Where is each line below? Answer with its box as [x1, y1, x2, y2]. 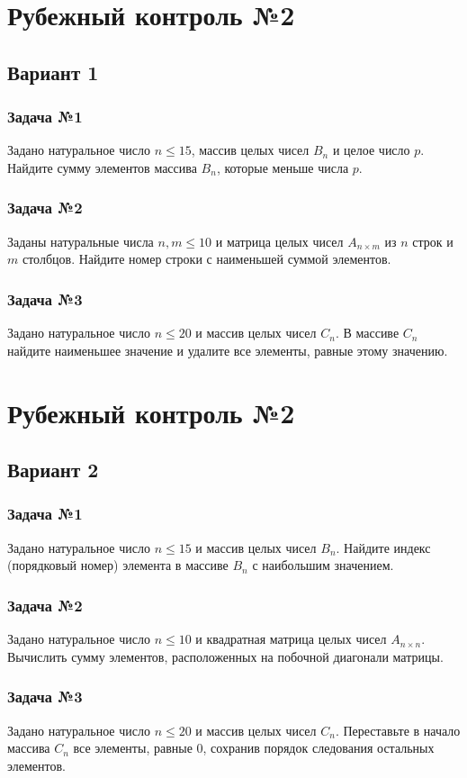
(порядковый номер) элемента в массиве [7, 556, 229, 574]
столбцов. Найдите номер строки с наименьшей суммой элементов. [22, 249, 391, 268]
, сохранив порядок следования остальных [202, 738, 435, 757]
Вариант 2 [7, 456, 99, 484]
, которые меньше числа [216, 158, 349, 176]
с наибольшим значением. [252, 556, 394, 574]
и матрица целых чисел [215, 231, 344, 250]
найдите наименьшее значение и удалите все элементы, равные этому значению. [7, 340, 448, 359]
